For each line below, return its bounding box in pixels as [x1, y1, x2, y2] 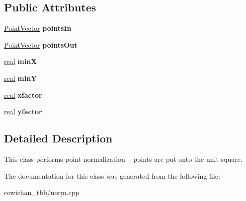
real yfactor [4, 106, 42, 117]
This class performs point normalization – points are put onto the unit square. [4, 153, 243, 164]
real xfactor [4, 89, 42, 100]
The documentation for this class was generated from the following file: [4, 170, 220, 181]
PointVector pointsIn [4, 23, 72, 33]
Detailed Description [4, 131, 113, 146]
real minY [4, 72, 37, 83]
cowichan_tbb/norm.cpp [4, 187, 80, 198]
